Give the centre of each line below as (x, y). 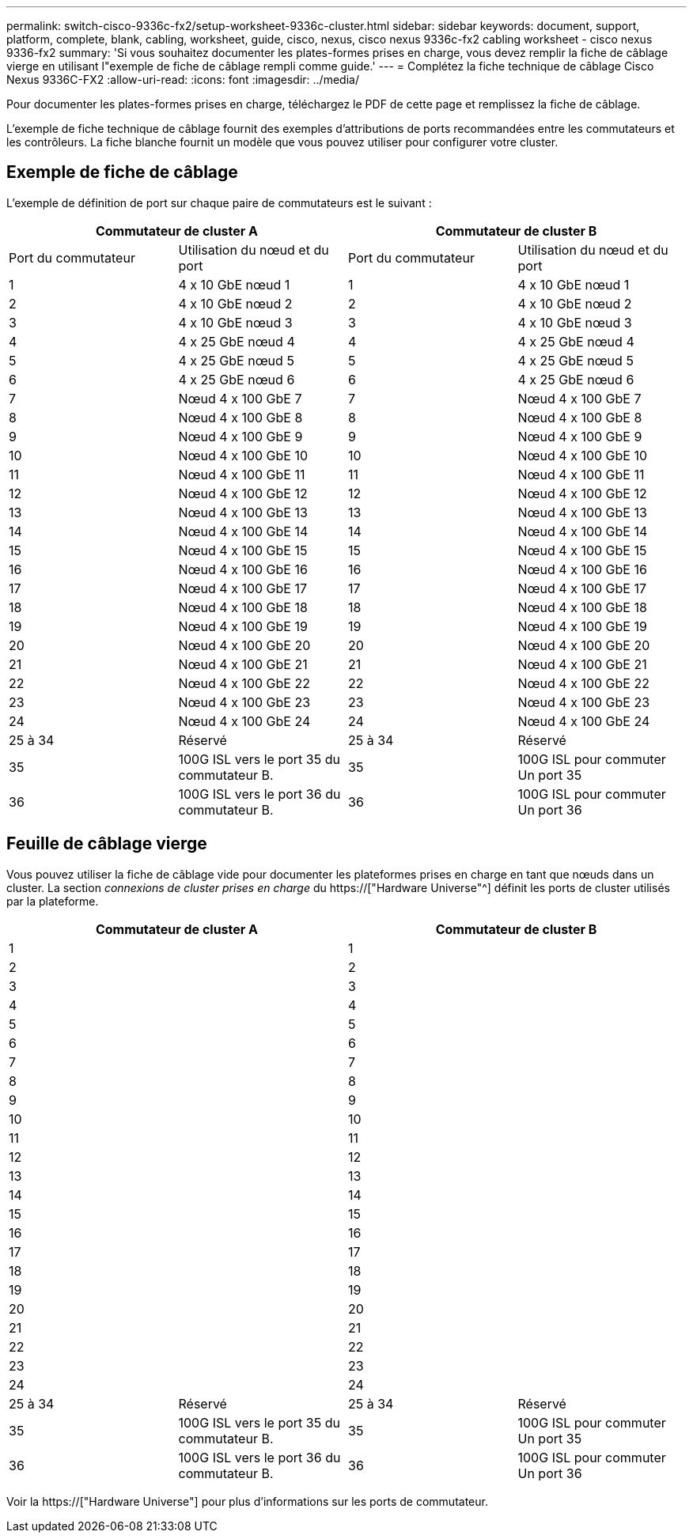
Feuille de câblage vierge (107, 844)
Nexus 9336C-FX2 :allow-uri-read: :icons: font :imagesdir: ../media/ (183, 79)
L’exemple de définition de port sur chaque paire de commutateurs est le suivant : (219, 202)
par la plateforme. (53, 901)
